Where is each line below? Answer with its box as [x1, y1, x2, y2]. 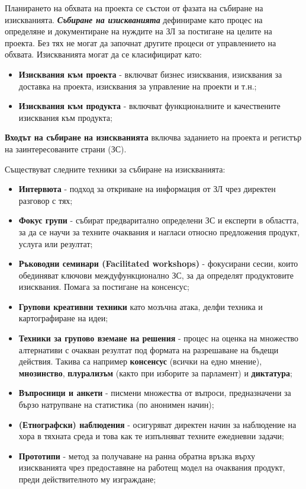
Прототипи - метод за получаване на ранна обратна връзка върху [18, 449, 255, 462]
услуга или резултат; [18, 237, 93, 250]
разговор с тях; [18, 194, 73, 206]
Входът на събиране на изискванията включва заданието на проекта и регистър [5, 131, 302, 143]
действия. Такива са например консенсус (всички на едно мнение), [18, 355, 262, 367]
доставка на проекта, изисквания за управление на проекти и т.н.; [18, 79, 257, 92]
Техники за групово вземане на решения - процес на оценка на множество [18, 332, 299, 344]
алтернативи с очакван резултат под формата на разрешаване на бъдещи [18, 343, 279, 356]
